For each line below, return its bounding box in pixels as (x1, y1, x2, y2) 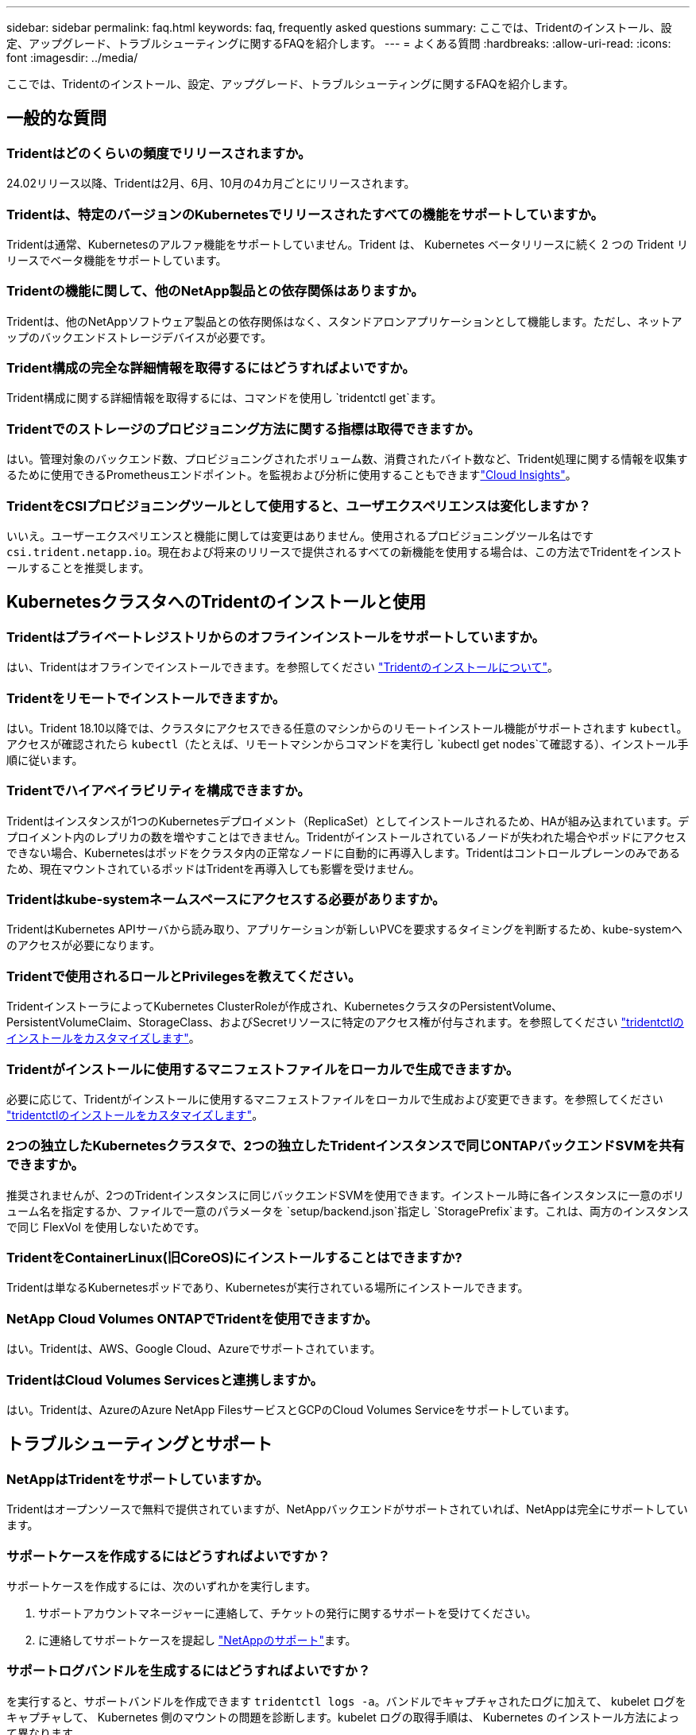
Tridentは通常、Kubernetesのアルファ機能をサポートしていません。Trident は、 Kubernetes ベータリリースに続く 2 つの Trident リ (6, 237, 689, 251)
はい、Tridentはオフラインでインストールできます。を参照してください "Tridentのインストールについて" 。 (6, 660, 559, 674)
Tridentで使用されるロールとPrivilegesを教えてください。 (6, 968, 362, 984)
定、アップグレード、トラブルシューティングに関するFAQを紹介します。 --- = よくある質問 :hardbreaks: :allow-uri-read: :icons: (6, 37, 671, 50)
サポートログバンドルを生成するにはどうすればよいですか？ (6, 1663, 371, 1679)
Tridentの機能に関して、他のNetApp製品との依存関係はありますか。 (6, 283, 424, 299)
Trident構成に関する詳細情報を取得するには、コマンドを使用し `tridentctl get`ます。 (6, 391, 443, 405)
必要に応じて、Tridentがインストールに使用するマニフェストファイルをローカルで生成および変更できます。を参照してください (6, 1092, 663, 1106)
